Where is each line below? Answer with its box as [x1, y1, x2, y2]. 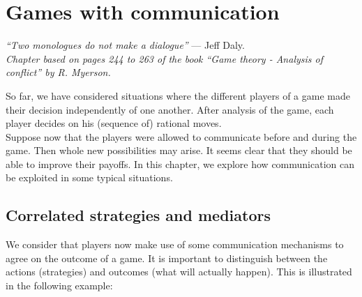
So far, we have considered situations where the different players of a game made [6, 88, 350, 102]
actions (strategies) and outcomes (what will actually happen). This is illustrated [6, 264, 352, 279]
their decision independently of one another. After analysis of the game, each [6, 102, 334, 116]
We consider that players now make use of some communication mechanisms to [6, 237, 344, 252]
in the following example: [6, 278, 113, 293]
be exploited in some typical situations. [6, 170, 173, 185]
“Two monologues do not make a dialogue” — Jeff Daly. [6, 38, 245, 52]
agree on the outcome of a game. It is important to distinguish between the [6, 250, 328, 265]
